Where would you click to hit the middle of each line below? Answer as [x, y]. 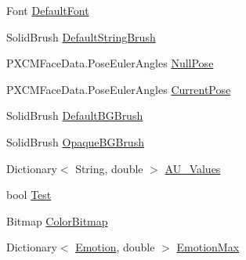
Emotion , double [115, 247]
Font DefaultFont [48, 10]
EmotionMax [208, 247]
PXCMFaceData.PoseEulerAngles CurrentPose [119, 89]
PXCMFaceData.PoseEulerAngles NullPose [110, 63]
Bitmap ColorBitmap [57, 220]
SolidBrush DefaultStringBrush [81, 36]
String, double [109, 168]
